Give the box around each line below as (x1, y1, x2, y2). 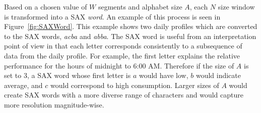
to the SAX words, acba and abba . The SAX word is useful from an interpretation (4, 30, 256, 41)
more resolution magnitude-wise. (4, 99, 104, 109)
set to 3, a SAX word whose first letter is (4, 70, 131, 80)
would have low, (139, 70, 188, 80)
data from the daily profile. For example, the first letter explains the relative (4, 50, 240, 60)
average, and (4, 79, 43, 90)
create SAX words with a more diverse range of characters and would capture (4, 89, 243, 100)
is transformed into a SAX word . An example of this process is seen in (4, 11, 221, 21)
